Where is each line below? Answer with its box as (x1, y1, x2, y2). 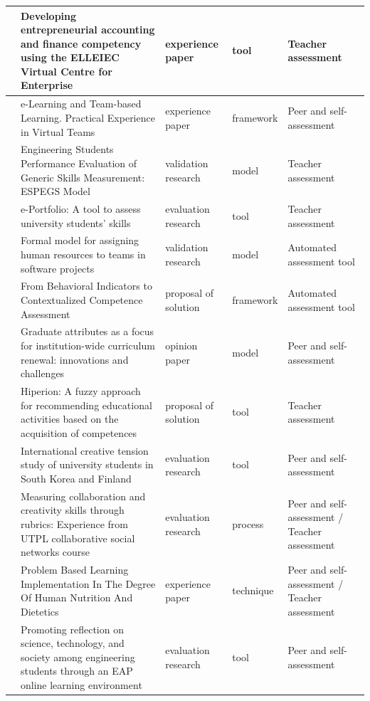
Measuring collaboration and (21, 488, 146, 503)
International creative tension (21, 443, 149, 458)
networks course (21, 544, 90, 559)
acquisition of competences (21, 425, 137, 440)
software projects (21, 260, 95, 275)
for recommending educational (21, 397, 152, 412)
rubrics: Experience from (21, 516, 128, 531)
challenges (21, 366, 65, 381)
